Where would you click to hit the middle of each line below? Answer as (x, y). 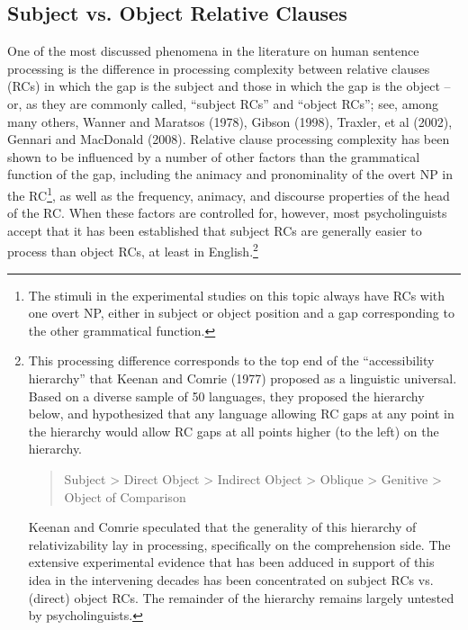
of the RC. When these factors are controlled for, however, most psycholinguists (227, 213)
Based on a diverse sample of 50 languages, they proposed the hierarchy (226, 396)
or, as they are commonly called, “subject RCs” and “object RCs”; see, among (223, 103)
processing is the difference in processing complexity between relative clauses (219, 68)
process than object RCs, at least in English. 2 (133, 250)
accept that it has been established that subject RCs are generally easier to (215, 230)
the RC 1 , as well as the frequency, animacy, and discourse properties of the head (229, 193)
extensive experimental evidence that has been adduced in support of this (231, 562)
